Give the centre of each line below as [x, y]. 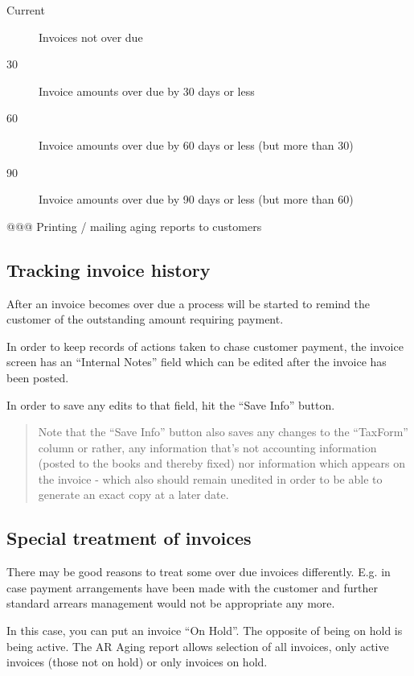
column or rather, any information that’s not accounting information [207, 447]
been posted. [38, 377]
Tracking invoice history [109, 269]
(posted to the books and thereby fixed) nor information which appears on [222, 463]
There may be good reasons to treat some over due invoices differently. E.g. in [199, 572]
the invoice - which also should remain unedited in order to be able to [210, 478]
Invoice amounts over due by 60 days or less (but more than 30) [196, 144]
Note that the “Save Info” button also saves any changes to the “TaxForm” [223, 432]
